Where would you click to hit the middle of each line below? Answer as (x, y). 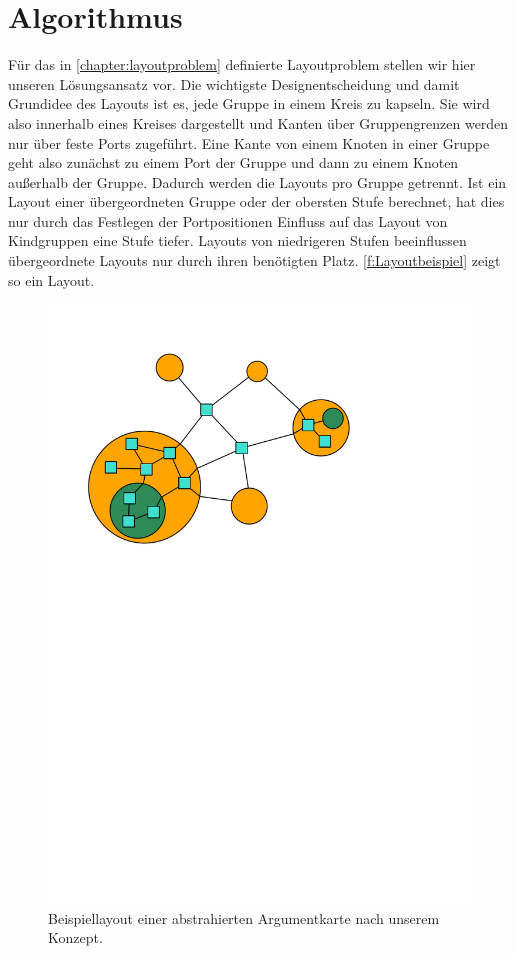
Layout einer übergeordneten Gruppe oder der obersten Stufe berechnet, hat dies (256, 201)
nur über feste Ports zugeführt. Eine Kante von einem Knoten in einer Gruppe (249, 142)
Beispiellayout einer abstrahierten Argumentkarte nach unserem (244, 917)
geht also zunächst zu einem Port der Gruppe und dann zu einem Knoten (233, 162)
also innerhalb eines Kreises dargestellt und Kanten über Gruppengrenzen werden (258, 122)
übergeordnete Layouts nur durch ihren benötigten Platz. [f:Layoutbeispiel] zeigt (254, 260)
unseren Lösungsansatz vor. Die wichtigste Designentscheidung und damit (234, 83)
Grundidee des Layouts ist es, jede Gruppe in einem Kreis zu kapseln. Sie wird (249, 103)
